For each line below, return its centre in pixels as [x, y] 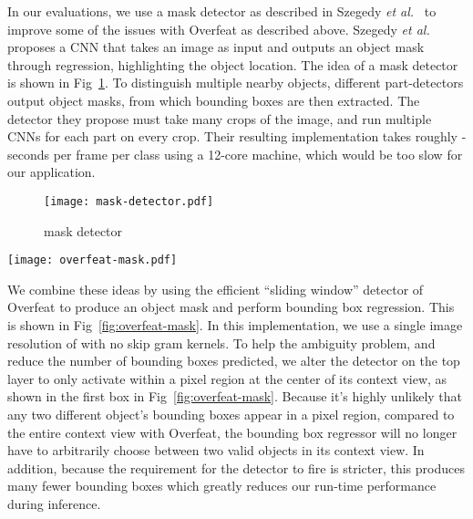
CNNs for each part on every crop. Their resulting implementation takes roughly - [237, 136]
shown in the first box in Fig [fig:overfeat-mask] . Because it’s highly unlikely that [235, 396]
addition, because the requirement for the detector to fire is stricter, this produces [236, 467]
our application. [51, 172]
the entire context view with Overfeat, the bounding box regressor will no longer [232, 432]
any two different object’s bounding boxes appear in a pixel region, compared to [231, 414]
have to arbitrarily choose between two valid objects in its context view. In [216, 450]
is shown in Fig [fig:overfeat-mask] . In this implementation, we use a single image [235, 325]
